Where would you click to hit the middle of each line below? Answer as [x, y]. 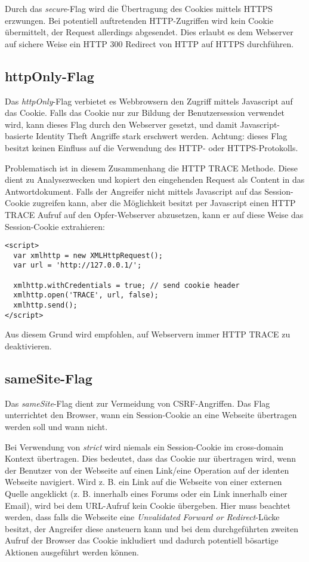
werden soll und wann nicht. [56, 426]
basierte [19, 136]
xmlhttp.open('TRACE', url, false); [86, 295]
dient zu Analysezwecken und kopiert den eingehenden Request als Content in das [155, 179]
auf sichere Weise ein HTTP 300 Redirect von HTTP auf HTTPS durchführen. [149, 43]
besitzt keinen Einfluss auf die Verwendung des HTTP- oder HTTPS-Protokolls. [152, 147]
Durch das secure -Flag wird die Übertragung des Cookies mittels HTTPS [139, 8]
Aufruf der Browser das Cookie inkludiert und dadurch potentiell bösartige [142, 540]
